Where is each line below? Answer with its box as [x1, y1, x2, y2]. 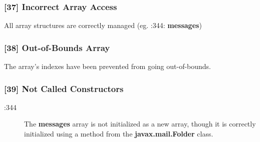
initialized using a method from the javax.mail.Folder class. [24, 128, 213, 139]
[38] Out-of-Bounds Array [4, 41, 110, 53]
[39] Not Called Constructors [4, 82, 124, 94]
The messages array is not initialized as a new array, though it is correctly [24, 118, 256, 129]
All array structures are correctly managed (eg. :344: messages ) [4, 20, 202, 30]
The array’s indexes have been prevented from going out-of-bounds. [4, 61, 211, 71]
